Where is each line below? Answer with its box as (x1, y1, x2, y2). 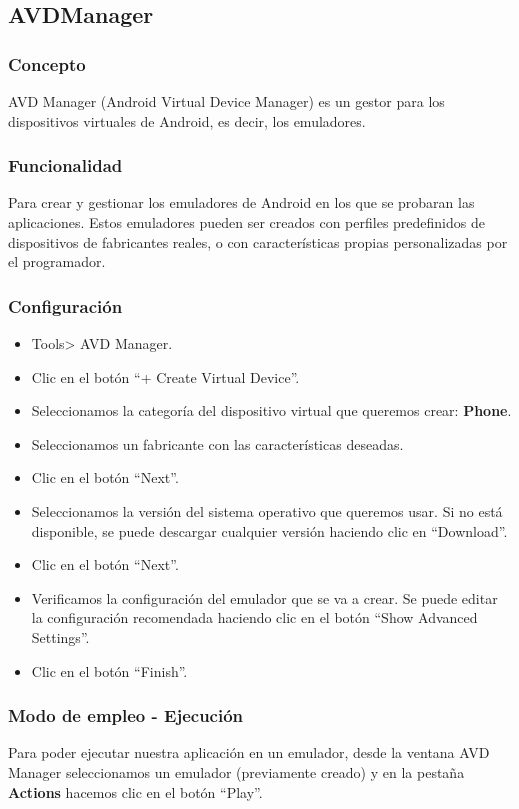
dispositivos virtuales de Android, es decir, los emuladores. (8, 110, 366, 131)
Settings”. (31, 626, 90, 647)
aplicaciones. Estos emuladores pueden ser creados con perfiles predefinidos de (8, 212, 485, 232)
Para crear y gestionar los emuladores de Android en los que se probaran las (8, 192, 475, 213)
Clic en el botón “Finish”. (31, 660, 188, 681)
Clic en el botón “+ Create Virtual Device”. (31, 366, 300, 387)
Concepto (8, 51, 86, 76)
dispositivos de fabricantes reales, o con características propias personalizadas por (8, 231, 508, 252)
